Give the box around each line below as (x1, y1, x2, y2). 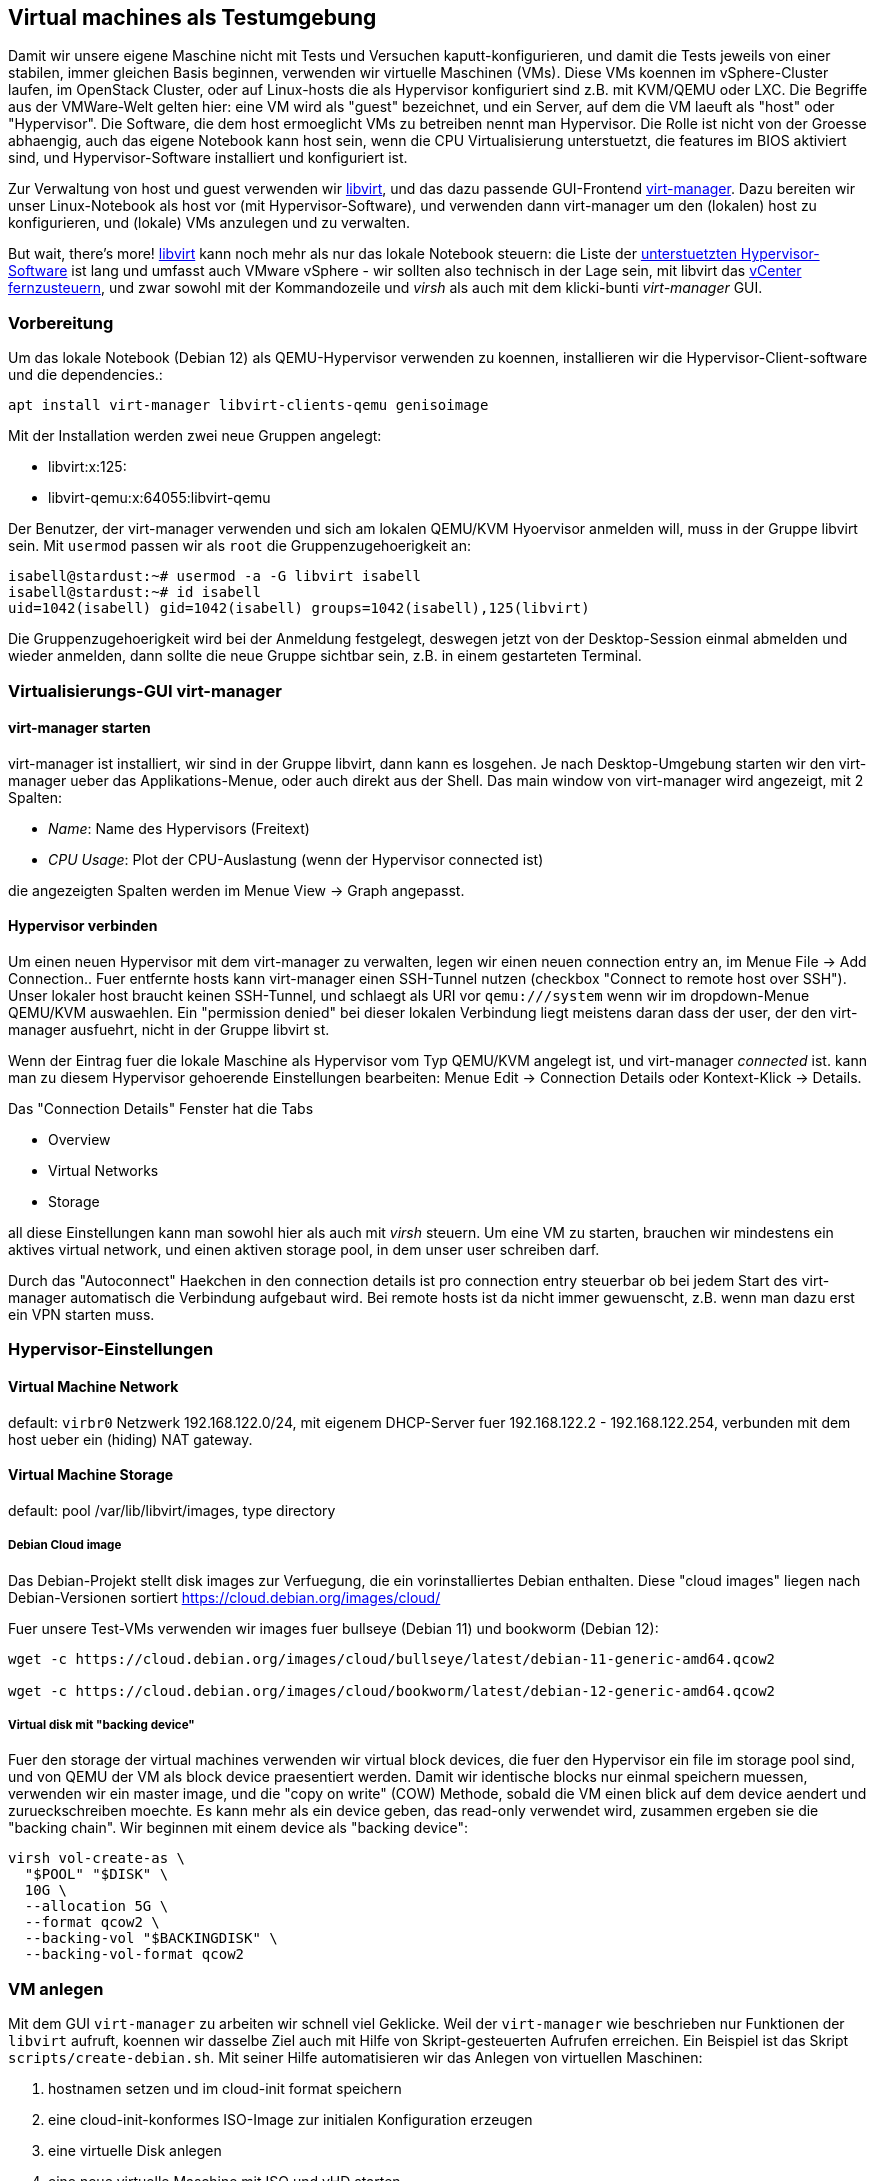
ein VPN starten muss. (8, 1305, 155, 1323)
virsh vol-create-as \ (8, 1850, 186, 1867)
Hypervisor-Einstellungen (8, 1339, 214, 1360)
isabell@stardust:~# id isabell (8, 584, 261, 601)
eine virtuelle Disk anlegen (48, 2142, 222, 2160)
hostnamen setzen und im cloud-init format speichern (48, 2080, 402, 2098)
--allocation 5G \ (24, 1898, 169, 1915)
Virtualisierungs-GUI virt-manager (8, 680, 282, 701)
